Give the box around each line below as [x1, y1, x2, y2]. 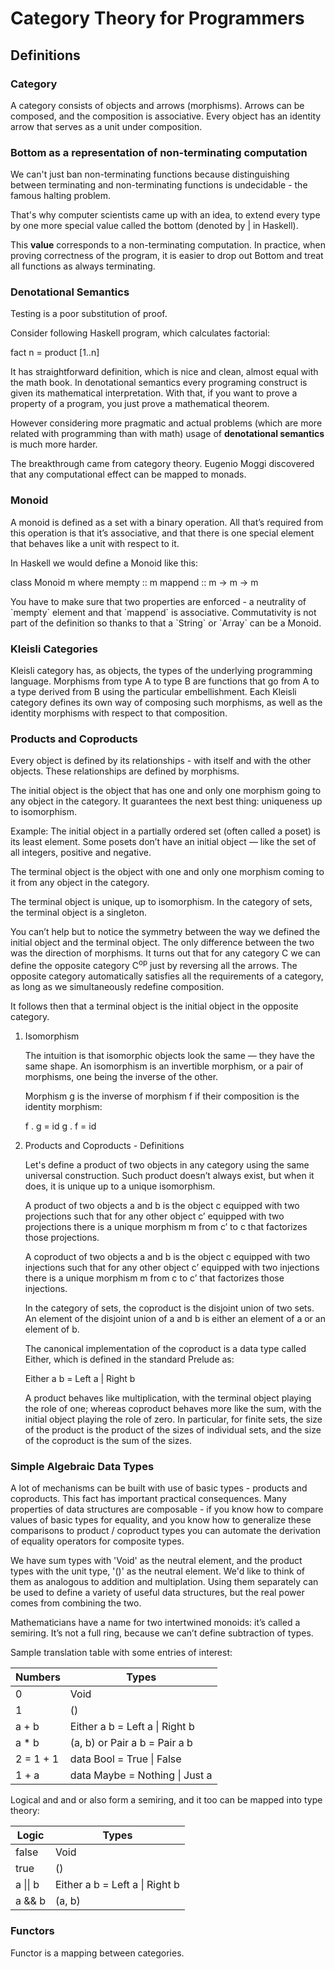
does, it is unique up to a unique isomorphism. [24, 1180, 216, 1192]
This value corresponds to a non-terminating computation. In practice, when [10, 239, 327, 251]
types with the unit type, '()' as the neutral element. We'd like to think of [10, 1565, 305, 1577]
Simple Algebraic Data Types [10, 1459, 155, 1473]
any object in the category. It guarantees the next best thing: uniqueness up [10, 795, 323, 807]
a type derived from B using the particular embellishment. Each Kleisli [10, 686, 297, 698]
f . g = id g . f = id [24, 1120, 97, 1132]
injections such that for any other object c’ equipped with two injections [24, 1262, 320, 1274]
